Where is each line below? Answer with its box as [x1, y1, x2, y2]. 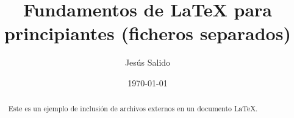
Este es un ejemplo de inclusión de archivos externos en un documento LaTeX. [8, 103, 258, 114]
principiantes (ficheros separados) [4, 21, 291, 46]
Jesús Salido [124, 56, 171, 69]
